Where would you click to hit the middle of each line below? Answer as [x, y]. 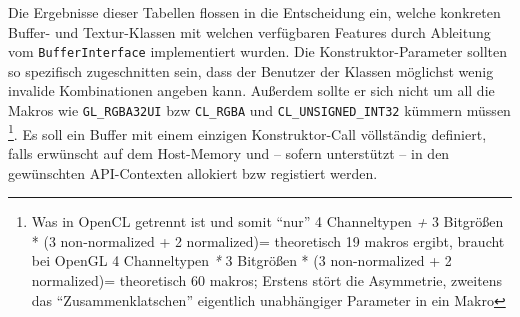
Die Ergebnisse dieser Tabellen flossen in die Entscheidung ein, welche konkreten [254, 12]
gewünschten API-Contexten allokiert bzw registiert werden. [193, 172]
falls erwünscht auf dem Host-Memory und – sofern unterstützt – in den [229, 152]
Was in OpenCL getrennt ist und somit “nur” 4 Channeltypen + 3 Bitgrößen [267, 221]
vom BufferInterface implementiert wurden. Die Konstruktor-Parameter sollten [258, 51]
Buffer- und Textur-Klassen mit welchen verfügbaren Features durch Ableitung [249, 31]
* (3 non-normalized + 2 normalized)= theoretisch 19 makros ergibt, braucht [268, 240]
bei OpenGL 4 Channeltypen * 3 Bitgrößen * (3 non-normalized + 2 [241, 260]
